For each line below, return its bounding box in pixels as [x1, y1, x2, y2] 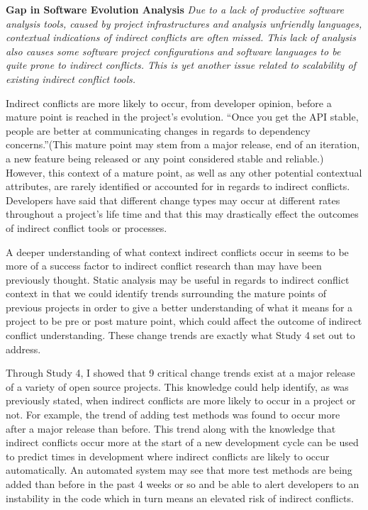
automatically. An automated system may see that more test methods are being [6, 462, 352, 477]
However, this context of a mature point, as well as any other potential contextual [6, 165, 362, 179]
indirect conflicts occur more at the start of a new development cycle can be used [6, 435, 359, 450]
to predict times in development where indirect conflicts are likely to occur [6, 448, 330, 463]
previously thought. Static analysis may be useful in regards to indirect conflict [6, 272, 350, 287]
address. [6, 341, 41, 356]
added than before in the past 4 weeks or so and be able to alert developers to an [6, 477, 359, 491]
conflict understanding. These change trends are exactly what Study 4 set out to [6, 328, 355, 343]
